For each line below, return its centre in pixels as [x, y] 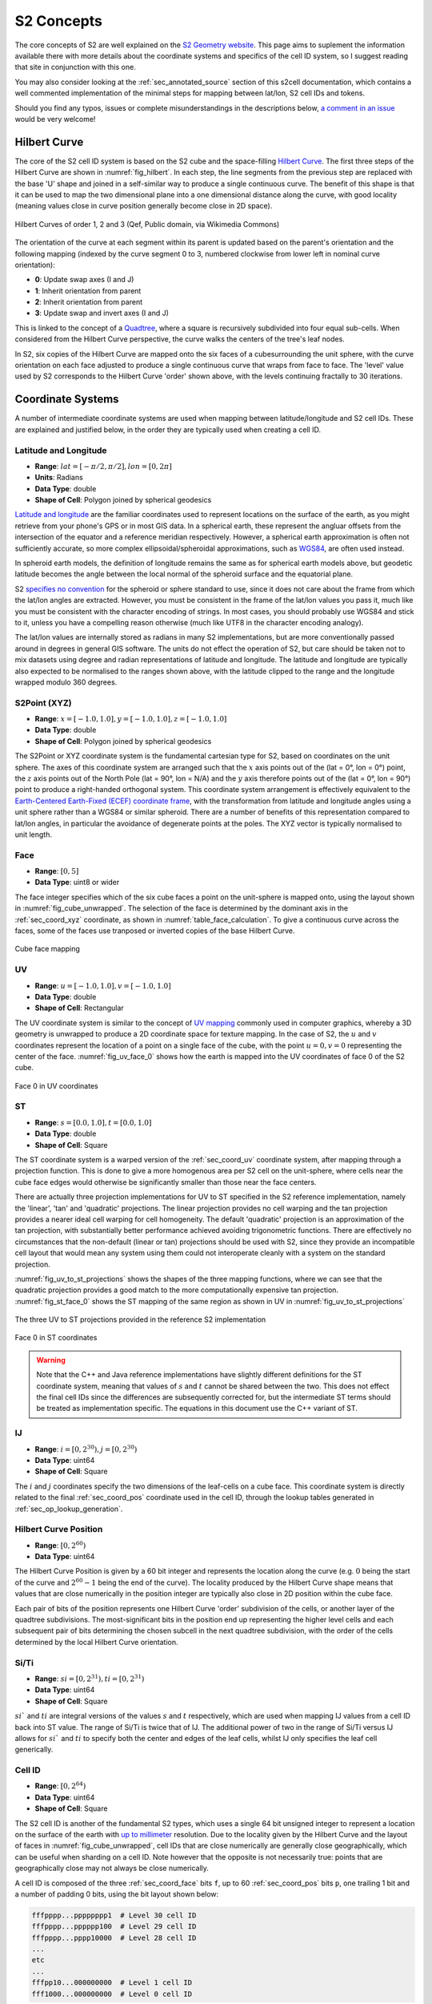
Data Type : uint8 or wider [77, 883]
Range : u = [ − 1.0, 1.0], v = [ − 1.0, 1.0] [103, 985]
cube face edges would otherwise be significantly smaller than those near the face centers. [166, 1182]
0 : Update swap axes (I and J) [84, 280]
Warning [51, 1360]
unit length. [33, 834]
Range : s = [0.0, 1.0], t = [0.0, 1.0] [93, 1122]
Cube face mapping [47, 949]
